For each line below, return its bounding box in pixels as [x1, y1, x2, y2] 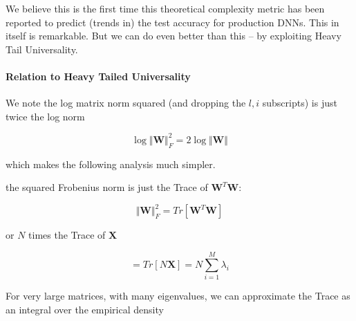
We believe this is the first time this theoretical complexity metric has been [6, 1, 325, 15]
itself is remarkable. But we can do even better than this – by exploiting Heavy [6, 28, 341, 43]
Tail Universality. [6, 42, 78, 56]
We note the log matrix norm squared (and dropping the [6, 95, 246, 110]
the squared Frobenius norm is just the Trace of [6, 180, 208, 194]
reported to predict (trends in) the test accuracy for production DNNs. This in [6, 15, 339, 29]
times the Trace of [28, 228, 106, 242]
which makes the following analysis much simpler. [6, 156, 216, 171]
